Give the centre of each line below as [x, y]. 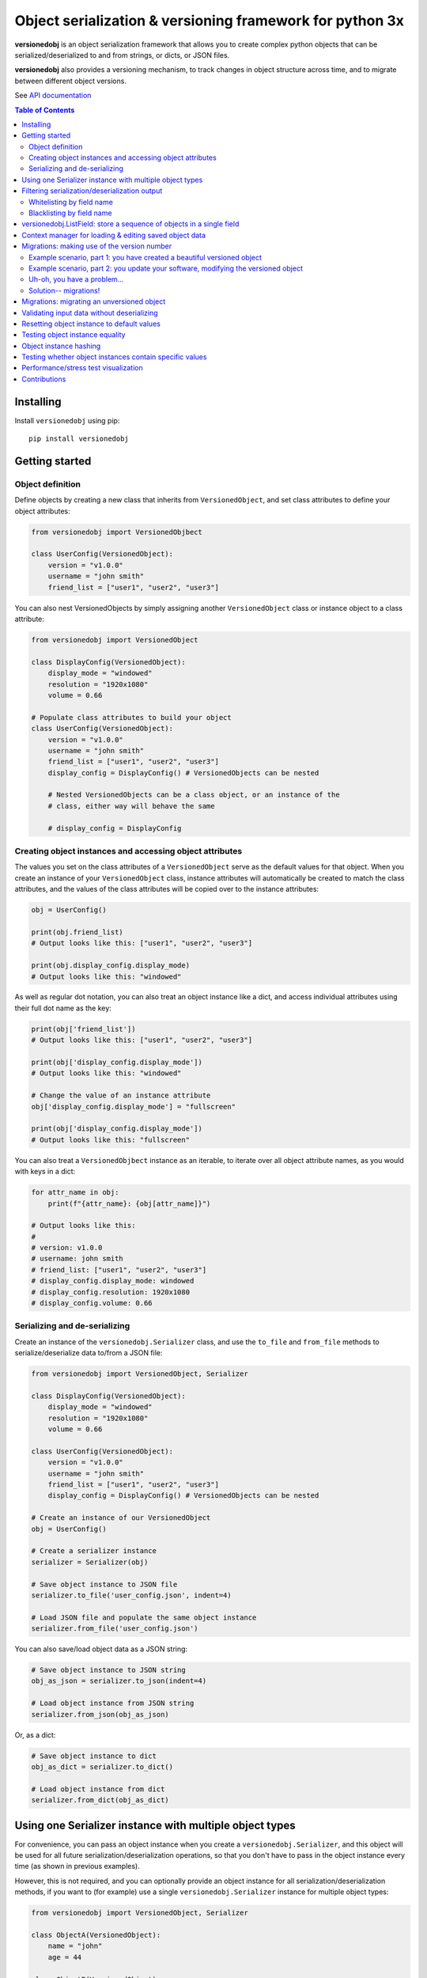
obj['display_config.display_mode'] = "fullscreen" [134, 1106]
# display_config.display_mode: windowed [113, 1281]
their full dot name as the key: [63, 1008]
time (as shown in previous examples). [77, 1866]
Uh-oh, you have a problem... [76, 279]
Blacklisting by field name [70, 213]
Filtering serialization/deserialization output [92, 191]
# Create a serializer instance [94, 1551]
